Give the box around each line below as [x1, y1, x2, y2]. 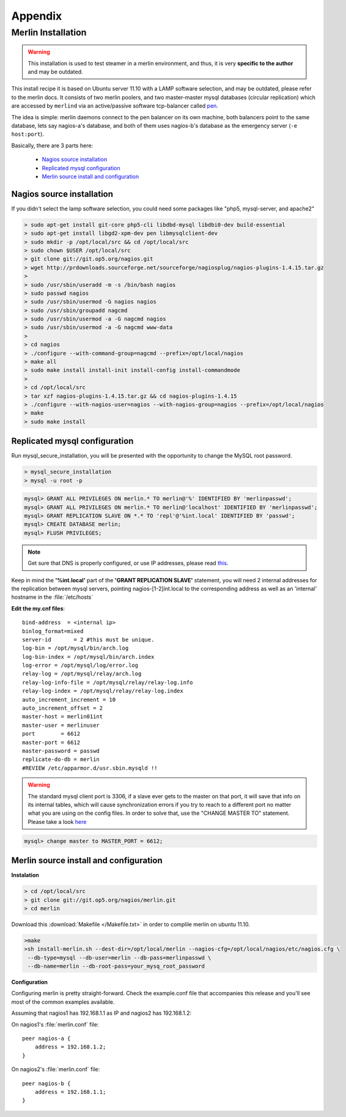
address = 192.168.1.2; [34, 1044, 106, 1050]
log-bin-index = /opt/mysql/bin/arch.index [22, 653, 155, 660]
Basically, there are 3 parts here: [11, 141, 94, 149]
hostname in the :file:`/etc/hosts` [11, 593, 94, 601]
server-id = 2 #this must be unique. [22, 636, 155, 643]
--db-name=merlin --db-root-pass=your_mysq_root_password [28, 963, 205, 970]
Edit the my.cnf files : [11, 604, 65, 612]
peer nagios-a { [22, 1035, 71, 1042]
